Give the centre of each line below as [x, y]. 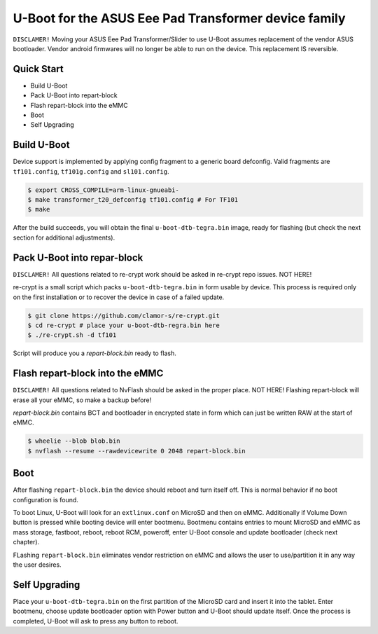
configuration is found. [45, 499]
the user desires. [37, 565]
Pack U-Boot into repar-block [78, 257]
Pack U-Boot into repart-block [74, 95]
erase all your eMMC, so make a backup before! [82, 400]
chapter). [26, 542]
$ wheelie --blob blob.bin [74, 441]
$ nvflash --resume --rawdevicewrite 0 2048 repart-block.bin [136, 451]
